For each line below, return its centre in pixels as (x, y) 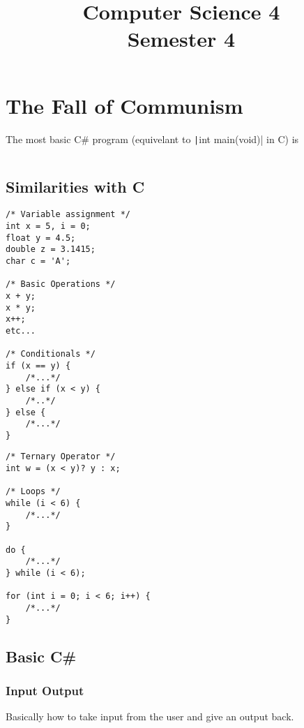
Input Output (45, 691)
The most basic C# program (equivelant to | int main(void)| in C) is (152, 139)
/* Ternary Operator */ (61, 457)
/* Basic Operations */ (61, 284)
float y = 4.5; (41, 238)
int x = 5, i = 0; (48, 226)
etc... (21, 330)
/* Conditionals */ (51, 354)
